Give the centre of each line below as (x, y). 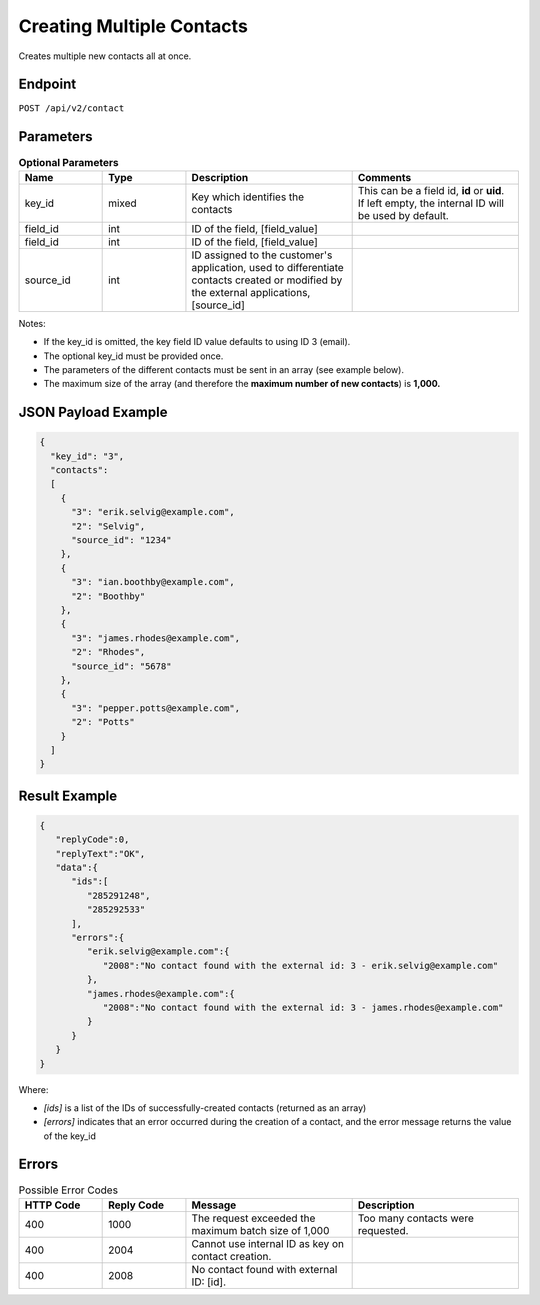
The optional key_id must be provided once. (133, 356)
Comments (384, 177)
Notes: (32, 323)
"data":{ (77, 868)
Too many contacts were (415, 1218)
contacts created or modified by (267, 280)
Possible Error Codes (68, 1190)
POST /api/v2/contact (71, 108)
